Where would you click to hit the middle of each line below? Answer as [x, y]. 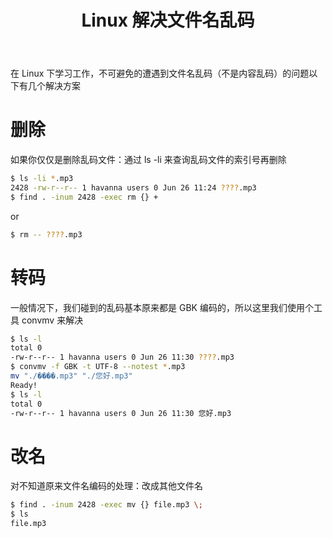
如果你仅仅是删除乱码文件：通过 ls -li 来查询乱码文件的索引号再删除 [148, 160]
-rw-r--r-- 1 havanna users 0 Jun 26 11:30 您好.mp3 [121, 413]
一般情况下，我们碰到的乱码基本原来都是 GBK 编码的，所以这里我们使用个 [162, 307]
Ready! [24, 385]
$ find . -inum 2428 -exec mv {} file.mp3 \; [106, 505]
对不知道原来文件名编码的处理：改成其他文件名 [106, 486]
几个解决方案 [54, 86]
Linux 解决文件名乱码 [168, 20]
